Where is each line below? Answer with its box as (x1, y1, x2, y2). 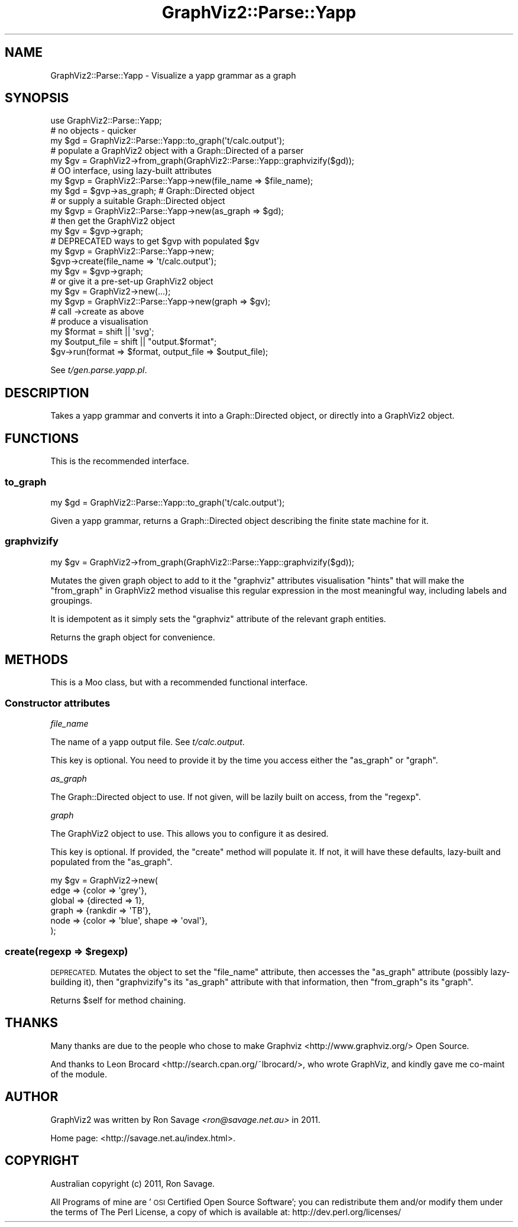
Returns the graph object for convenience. (50, 632, 215, 642)
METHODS (5, 652, 69, 668)
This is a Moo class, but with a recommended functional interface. (50, 677, 308, 688)
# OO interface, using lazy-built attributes (50, 166, 212, 176)
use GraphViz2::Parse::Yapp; (50, 115, 162, 126)
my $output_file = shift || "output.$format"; (50, 336, 217, 347)
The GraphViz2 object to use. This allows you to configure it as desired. (50, 828, 329, 839)
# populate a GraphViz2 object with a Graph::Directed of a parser (50, 145, 304, 156)
